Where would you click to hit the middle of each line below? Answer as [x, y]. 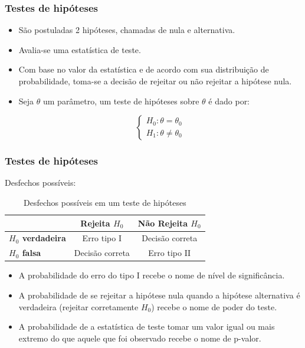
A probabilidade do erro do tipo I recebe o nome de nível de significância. [152, 275]
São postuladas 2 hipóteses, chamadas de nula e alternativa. [127, 30]
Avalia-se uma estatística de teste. [80, 49]
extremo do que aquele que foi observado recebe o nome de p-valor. [140, 338]
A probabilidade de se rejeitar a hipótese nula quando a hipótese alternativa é [159, 295]
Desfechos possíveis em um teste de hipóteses [105, 202]
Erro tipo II [170, 253]
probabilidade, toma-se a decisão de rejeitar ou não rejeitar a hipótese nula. [155, 81]
